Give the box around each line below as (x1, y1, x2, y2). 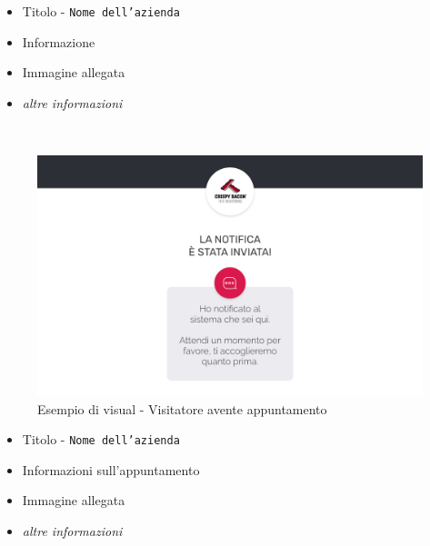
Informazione (22, 32, 95, 51)
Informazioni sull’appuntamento (22, 460, 200, 479)
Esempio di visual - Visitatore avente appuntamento (37, 399, 327, 418)
